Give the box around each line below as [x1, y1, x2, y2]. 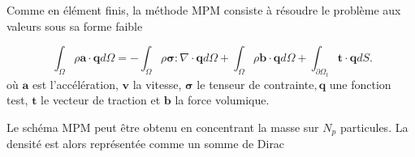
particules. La [339, 118, 409, 135]
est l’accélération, [32, 75, 119, 92]
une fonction [329, 75, 391, 92]
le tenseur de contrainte [197, 75, 314, 92]
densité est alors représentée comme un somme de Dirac [6, 135, 285, 152]
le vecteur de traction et [41, 91, 161, 108]
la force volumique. [175, 91, 270, 108]
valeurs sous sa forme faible [6, 17, 143, 34]
